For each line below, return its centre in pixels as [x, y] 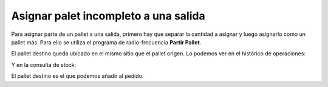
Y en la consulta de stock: [43, 64]
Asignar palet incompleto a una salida [108, 16]
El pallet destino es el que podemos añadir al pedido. [77, 76]
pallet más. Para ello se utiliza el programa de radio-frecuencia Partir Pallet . [106, 42]
